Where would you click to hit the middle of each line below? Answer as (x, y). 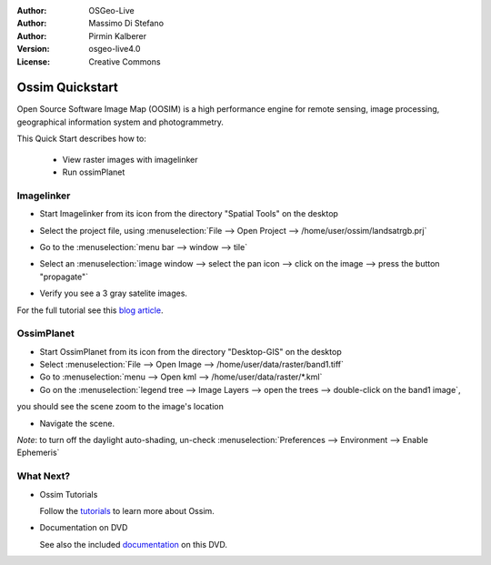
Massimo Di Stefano (126, 24)
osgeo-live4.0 (115, 49)
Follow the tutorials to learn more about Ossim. (127, 510)
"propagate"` (64, 277)
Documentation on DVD (84, 528)
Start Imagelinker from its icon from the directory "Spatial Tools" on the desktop (189, 214)
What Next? (44, 476)
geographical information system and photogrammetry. (120, 122)
